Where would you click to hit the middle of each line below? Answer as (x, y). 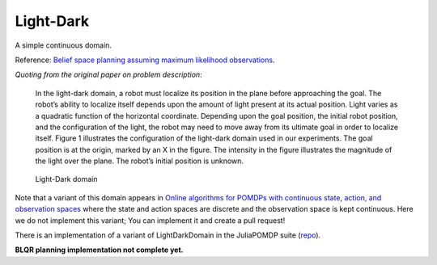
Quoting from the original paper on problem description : (108, 75)
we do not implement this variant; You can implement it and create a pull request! (150, 220)
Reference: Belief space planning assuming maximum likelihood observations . (145, 60)
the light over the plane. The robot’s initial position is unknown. (140, 161)
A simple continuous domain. (64, 45)
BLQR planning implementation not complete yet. (99, 250)
